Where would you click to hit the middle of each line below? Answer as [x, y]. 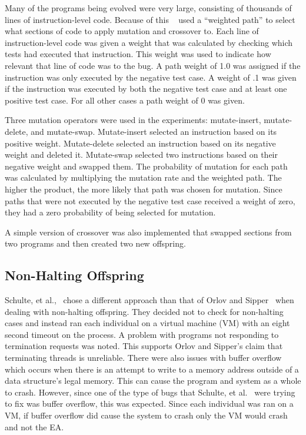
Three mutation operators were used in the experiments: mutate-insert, [133, 120]
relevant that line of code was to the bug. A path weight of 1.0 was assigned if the [153, 65]
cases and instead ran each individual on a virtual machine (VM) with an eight [147, 323]
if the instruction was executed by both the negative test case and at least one [146, 89]
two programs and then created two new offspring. [95, 243]
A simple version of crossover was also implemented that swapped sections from [148, 232]
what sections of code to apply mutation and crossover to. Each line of [132, 31]
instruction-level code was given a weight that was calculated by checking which [149, 42]
